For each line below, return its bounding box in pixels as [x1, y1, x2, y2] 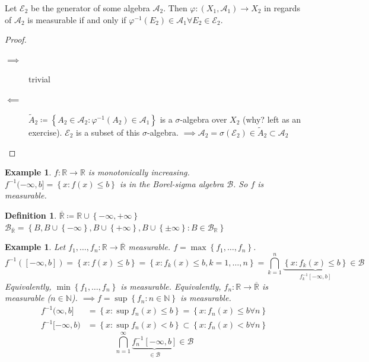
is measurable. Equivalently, [120, 280, 221, 292]
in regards [264, 2, 300, 14]
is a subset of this [76, 126, 140, 138]
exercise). [28, 126, 62, 138]
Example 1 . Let [5, 241, 66, 253]
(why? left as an [243, 113, 301, 125]
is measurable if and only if [27, 13, 126, 25]
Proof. [5, 33, 27, 46]
